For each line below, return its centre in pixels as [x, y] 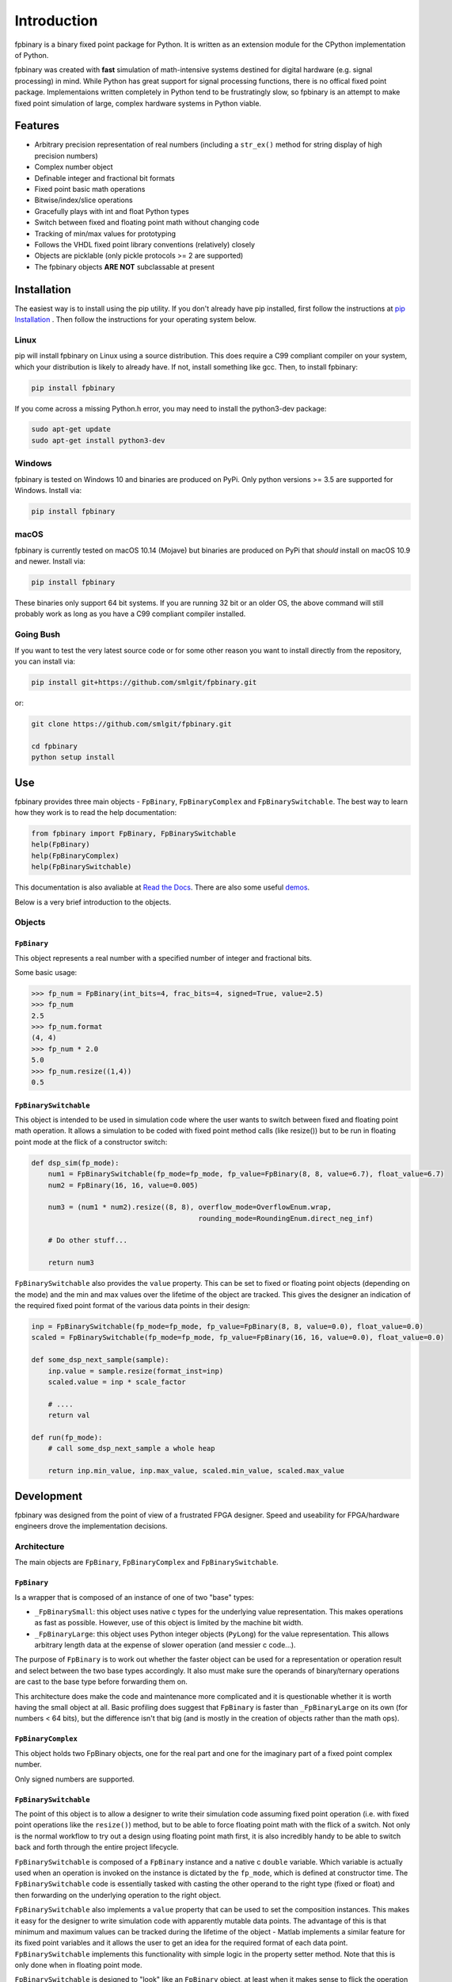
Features [37, 126]
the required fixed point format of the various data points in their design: [132, 1306]
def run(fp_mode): [67, 1437]
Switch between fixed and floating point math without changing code [147, 223]
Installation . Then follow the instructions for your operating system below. [135, 319]
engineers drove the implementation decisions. [91, 1525]
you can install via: [45, 661]
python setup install [73, 758]
